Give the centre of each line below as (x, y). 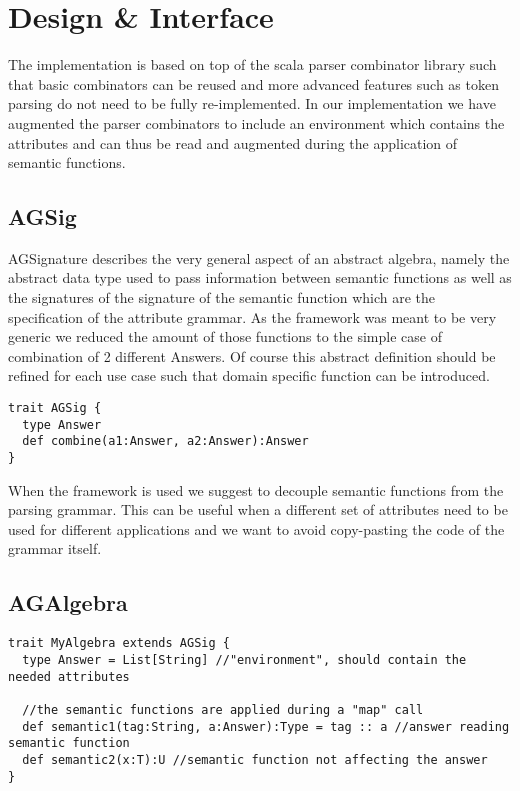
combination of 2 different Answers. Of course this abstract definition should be (252, 355)
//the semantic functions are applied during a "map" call (223, 709)
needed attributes (69, 676)
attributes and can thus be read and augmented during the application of (233, 142)
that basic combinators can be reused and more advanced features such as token (253, 83)
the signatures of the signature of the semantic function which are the (222, 297)
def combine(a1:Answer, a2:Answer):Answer (165, 441)
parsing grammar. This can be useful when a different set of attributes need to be (258, 509)
